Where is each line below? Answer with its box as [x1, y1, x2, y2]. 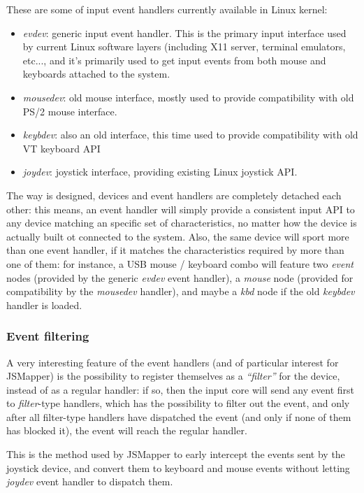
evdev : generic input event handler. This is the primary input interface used [22, 25, 347, 40]
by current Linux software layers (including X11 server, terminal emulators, [22, 39, 346, 54]
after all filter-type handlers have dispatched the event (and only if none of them [6, 409, 351, 424]
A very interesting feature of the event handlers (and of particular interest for [6, 355, 339, 369]
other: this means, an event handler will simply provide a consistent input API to [6, 201, 355, 216]
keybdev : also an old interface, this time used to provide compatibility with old [22, 127, 358, 142]
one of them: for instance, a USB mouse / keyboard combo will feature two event [6, 256, 354, 271]
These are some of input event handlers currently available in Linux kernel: [6, 2, 328, 16]
